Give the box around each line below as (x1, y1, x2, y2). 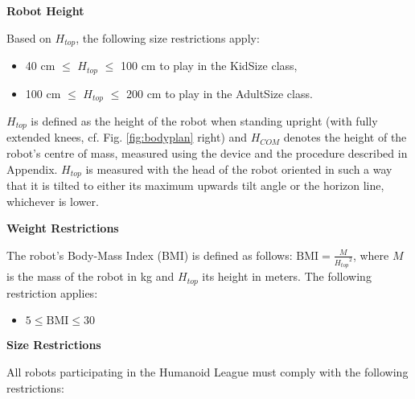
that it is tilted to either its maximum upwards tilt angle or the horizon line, (6, 177, 384, 194)
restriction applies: (6, 284, 98, 301)
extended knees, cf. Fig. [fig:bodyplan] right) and (6, 129, 248, 146)
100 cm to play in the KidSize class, (120, 57, 298, 74)
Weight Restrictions (6, 220, 119, 237)
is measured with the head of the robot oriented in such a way (85, 160, 392, 177)
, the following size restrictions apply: (76, 29, 260, 46)
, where (352, 246, 389, 263)
